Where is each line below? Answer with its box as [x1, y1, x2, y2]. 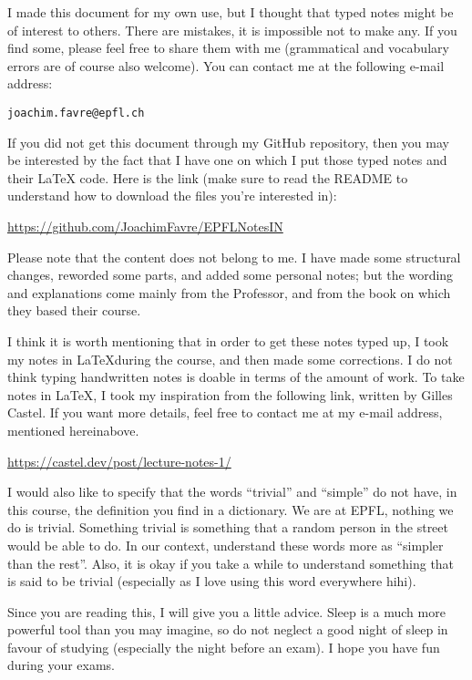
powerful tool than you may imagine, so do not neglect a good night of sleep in [7, 620, 448, 639]
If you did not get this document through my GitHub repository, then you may [7, 132, 449, 151]
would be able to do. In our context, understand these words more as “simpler [7, 535, 444, 554]
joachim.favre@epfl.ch [7, 106, 145, 119]
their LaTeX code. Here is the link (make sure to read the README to [7, 168, 408, 187]
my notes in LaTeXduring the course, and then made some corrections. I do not [7, 349, 453, 368]
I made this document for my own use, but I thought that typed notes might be [7, 3, 454, 21]
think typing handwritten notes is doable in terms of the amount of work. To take [7, 367, 465, 386]
